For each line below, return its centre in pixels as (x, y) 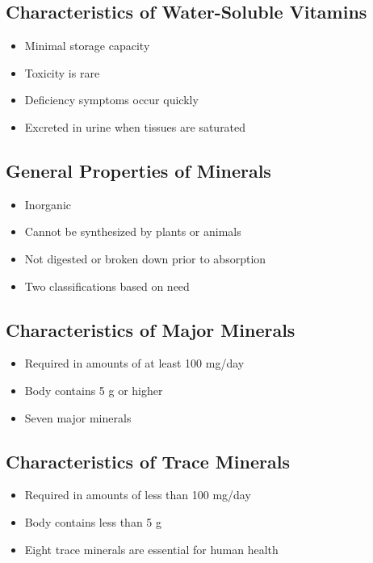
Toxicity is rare (62, 72)
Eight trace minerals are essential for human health (151, 549)
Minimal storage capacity (87, 46)
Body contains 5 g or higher (94, 390)
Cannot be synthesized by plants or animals (133, 231)
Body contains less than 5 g (93, 521)
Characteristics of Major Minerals (151, 329)
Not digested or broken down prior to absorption (145, 258)
